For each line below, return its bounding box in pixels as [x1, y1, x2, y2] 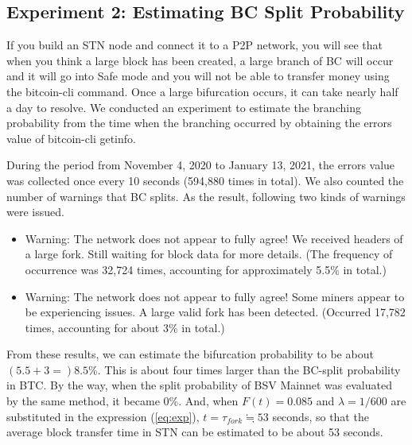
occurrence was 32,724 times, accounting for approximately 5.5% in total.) [25, 261, 387, 277]
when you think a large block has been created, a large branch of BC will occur [6, 52, 394, 68]
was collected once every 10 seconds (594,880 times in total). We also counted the [6, 172, 404, 188]
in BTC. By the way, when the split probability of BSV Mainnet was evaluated [6, 377, 392, 393]
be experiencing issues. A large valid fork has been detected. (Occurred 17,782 [25, 304, 406, 320]
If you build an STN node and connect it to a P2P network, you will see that [6, 37, 383, 53]
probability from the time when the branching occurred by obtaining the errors [6, 114, 392, 131]
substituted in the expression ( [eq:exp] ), [6, 408, 200, 424]
